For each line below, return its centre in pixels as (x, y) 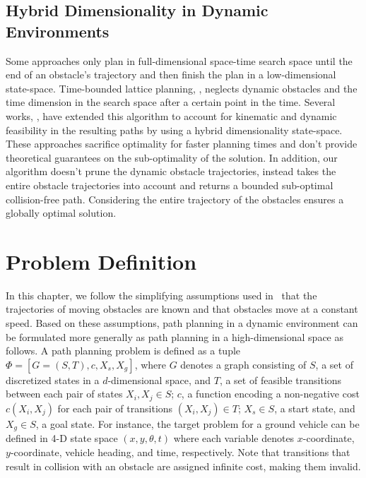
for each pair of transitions (115, 408)
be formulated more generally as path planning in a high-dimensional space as (175, 336)
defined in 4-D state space (62, 438)
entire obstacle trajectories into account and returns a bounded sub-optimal (170, 185)
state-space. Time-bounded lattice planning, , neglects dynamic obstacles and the (182, 88)
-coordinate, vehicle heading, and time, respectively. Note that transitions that (180, 452)
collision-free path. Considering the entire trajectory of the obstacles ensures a (175, 199)
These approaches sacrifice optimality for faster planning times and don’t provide (182, 144)
